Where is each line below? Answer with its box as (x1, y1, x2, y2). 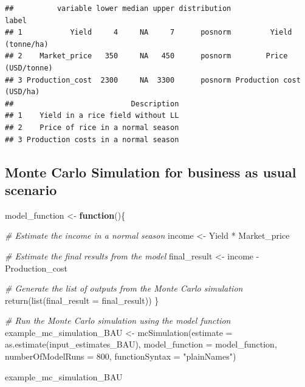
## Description (5, 99, 179, 108)
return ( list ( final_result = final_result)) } (5, 293, 159, 306)
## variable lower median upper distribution (5, 4, 231, 13)
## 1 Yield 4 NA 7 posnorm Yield (5, 28, 292, 37)
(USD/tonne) (5, 63, 53, 72)
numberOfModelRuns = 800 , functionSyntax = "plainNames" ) (5, 350, 236, 363)
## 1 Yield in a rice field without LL (5, 111, 179, 120)
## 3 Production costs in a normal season (5, 135, 179, 144)
